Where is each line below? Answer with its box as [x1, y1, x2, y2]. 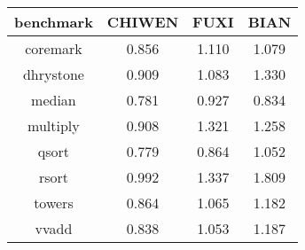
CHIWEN [106, 12, 179, 32]
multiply [27, 115, 80, 136]
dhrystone [22, 64, 84, 84]
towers [34, 192, 74, 213]
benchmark [14, 12, 93, 32]
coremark [25, 38, 82, 59]
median [31, 90, 76, 110]
